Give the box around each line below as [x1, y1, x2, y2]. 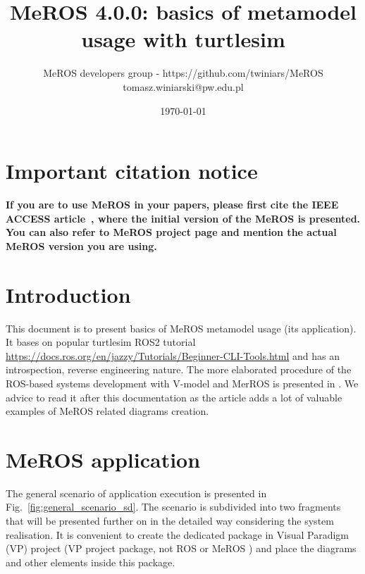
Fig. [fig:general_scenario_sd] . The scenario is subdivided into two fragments [6, 499, 341, 514]
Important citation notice [6, 156, 258, 185]
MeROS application [6, 444, 201, 473]
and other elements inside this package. [6, 554, 175, 569]
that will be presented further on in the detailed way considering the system [6, 513, 334, 528]
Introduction [6, 280, 131, 308]
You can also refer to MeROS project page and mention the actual [6, 225, 337, 239]
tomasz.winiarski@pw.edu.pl [123, 79, 244, 94]
